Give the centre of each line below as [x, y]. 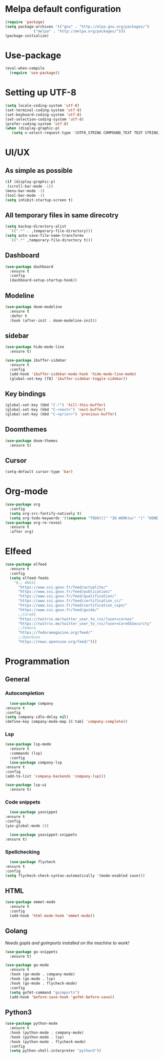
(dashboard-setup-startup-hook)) [43, 280]
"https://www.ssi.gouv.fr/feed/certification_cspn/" [73, 605]
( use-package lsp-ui [26, 785]
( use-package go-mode [27, 965]
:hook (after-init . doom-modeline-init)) [53, 321]
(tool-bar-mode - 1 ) [25, 195]
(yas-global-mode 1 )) [27, 826]
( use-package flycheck [32, 862]
